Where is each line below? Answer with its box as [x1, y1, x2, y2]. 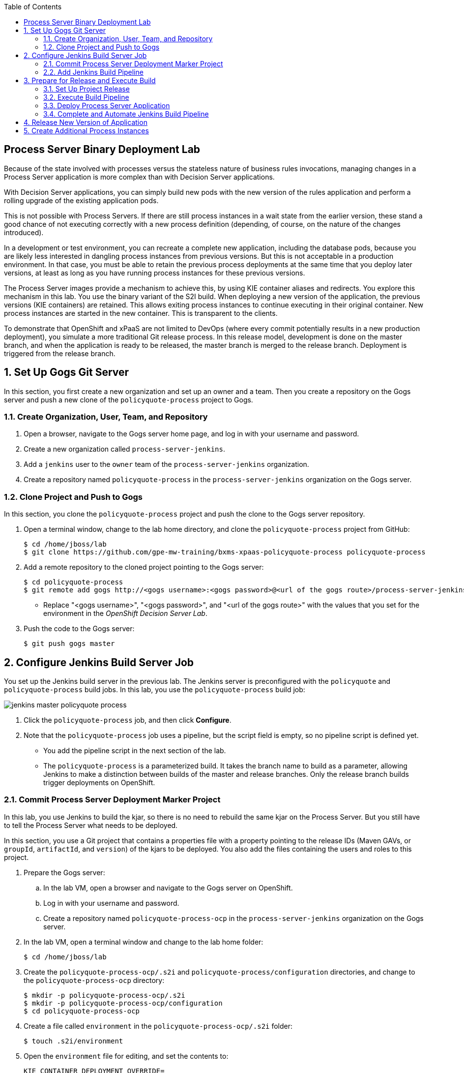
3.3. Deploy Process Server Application [43, 101, 170, 110]
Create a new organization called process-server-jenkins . [24, 445, 225, 454]
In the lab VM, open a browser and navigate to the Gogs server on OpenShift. [43, 883, 293, 892]
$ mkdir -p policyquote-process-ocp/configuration [24, 999, 223, 1007]
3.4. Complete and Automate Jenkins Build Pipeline [43, 110, 209, 118]
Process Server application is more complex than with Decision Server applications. [4, 172, 275, 181]
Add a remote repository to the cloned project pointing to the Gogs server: [24, 563, 264, 572]
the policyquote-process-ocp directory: [24, 976, 165, 984]
